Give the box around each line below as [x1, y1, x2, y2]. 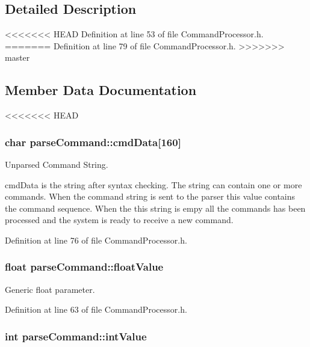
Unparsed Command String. [5, 158, 108, 170]
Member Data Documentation [5, 81, 197, 99]
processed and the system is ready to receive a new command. [5, 213, 234, 226]
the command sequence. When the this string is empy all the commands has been [5, 201, 306, 214]
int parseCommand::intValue [5, 328, 147, 343]
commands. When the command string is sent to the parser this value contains [5, 190, 296, 203]
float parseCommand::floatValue [5, 259, 164, 274]
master [5, 51, 30, 64]
